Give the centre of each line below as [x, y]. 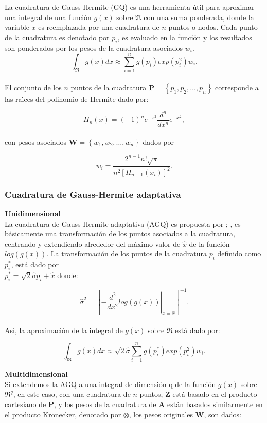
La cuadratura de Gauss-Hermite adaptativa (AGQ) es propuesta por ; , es [123, 223]
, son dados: [222, 414]
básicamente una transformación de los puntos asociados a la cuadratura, [120, 234]
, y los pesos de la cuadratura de [105, 404]
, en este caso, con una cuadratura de [72, 394]
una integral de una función [48, 17]
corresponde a [237, 87]
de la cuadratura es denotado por [57, 37]
